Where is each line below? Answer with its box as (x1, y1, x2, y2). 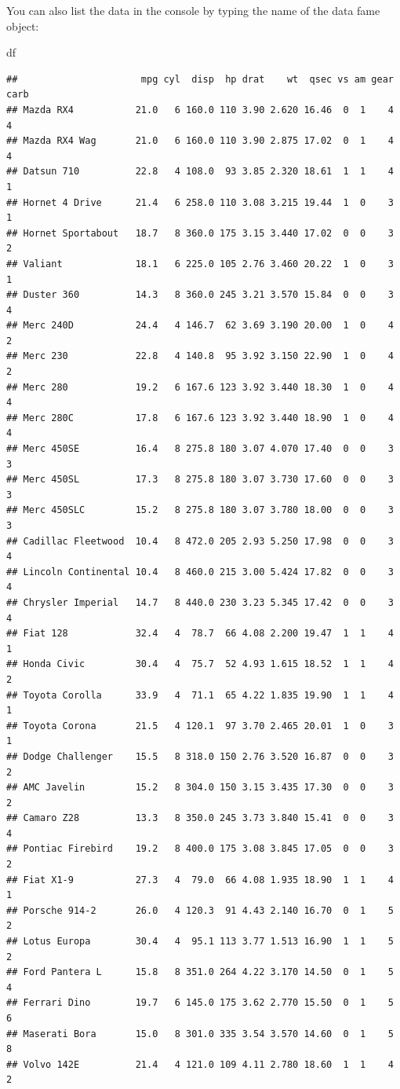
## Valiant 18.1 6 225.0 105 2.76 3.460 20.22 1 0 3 (6, 258, 394, 269)
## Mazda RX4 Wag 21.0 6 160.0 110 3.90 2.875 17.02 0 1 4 (6, 135, 394, 147)
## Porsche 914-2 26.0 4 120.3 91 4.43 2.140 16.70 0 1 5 (6, 904, 394, 916)
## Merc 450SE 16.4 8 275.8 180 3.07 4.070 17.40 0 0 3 (6, 443, 394, 455)
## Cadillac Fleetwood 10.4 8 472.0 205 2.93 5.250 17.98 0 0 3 (6, 535, 394, 547)
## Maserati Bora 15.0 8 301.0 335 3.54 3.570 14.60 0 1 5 (6, 1028, 394, 1039)
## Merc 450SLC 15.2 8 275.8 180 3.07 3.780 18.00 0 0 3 (6, 504, 394, 516)
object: (6, 17, 39, 34)
